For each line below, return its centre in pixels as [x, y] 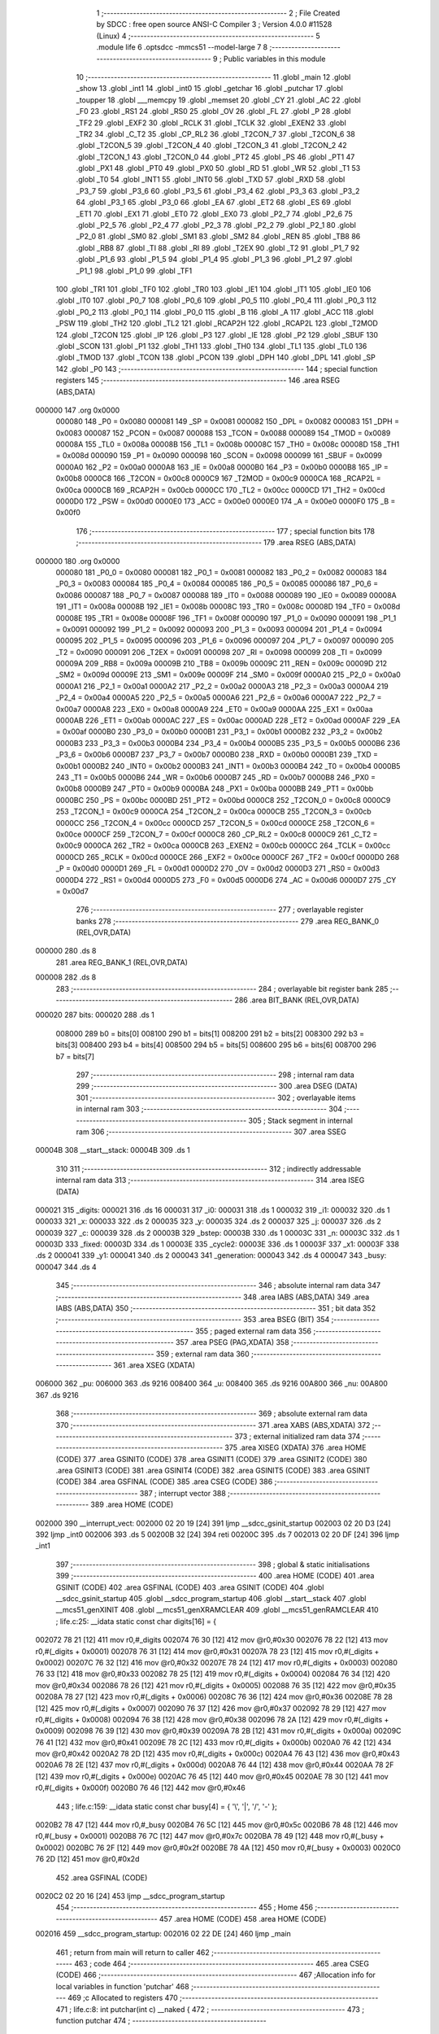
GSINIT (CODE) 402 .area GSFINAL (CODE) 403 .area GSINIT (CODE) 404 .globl [190, 1587]
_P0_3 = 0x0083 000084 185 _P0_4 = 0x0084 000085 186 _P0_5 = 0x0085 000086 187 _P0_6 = [217, 584]
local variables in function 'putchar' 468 [123, 1986]
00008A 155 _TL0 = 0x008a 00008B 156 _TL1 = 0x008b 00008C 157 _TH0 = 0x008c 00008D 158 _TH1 [228, 444]
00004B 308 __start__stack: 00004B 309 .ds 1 [113, 1150]
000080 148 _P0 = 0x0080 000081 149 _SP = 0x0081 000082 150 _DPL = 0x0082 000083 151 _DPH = [228, 421]
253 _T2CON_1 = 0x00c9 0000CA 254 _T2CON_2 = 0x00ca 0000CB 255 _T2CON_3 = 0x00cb [213, 812]
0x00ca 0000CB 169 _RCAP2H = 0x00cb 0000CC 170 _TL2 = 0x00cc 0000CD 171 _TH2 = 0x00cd [220, 490]
